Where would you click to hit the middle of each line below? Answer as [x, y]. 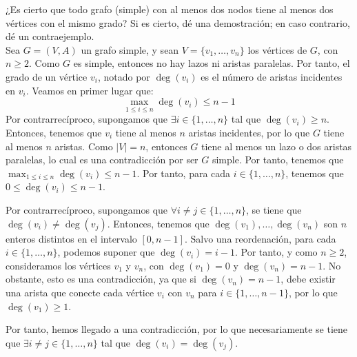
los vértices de [277, 49]
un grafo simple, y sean [130, 49]
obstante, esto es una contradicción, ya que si [101, 279]
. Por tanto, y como [276, 252]
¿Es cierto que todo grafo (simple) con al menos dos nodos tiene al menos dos [170, 9]
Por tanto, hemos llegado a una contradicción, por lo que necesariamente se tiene [176, 329]
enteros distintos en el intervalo [71, 238]
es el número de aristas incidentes [272, 76]
